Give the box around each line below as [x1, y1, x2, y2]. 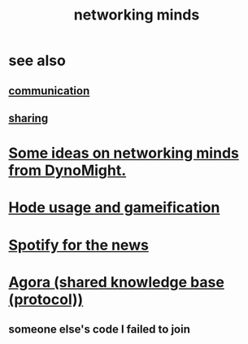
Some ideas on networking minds [8, 144, 240, 163]
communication [8, 84, 90, 98]
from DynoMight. [8, 161, 127, 180]
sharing [8, 111, 49, 125]
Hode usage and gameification [8, 198, 220, 217]
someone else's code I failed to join [8, 323, 191, 337]
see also [8, 51, 67, 70]
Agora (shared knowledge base [8, 272, 225, 291]
